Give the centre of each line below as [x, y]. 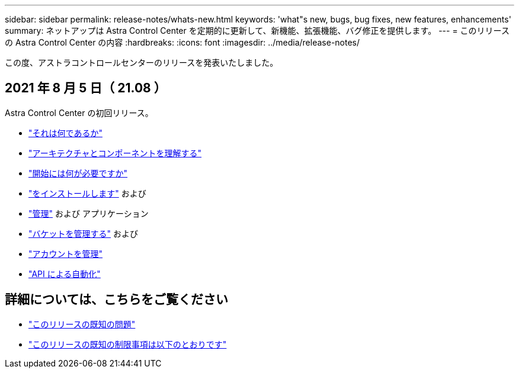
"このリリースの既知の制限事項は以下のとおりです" [128, 344]
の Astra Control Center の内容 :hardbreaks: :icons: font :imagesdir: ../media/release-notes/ [182, 42]
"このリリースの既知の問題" [82, 324]
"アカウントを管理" [66, 253]
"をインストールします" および [87, 193]
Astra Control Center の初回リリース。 [79, 112]
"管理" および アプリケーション [89, 213]
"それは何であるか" [65, 133]
